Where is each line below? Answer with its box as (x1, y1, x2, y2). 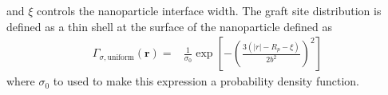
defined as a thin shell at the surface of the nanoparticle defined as (6, 18, 332, 34)
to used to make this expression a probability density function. (53, 73, 359, 89)
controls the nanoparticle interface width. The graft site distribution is (37, 2, 382, 18)
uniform (107, 53, 134, 61)
